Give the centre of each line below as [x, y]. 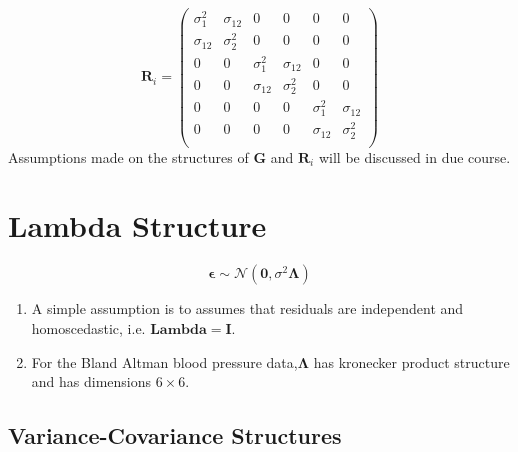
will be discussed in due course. [414, 156]
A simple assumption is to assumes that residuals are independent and [247, 308]
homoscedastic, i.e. [88, 328]
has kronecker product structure [411, 361]
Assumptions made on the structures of [128, 156]
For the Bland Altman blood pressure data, [164, 361]
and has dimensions [91, 381]
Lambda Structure [137, 225]
